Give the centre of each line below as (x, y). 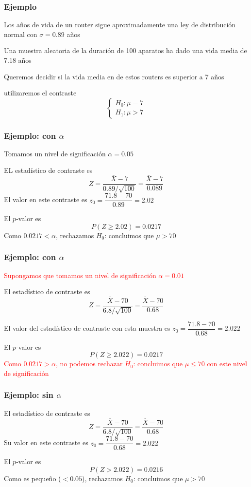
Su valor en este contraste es (46, 442)
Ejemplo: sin (29, 395)
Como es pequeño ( (33, 478)
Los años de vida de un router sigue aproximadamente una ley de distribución (120, 25)
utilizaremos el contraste (40, 93)
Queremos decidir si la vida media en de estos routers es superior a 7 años (114, 76)
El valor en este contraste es (46, 199)
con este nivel (227, 364)
